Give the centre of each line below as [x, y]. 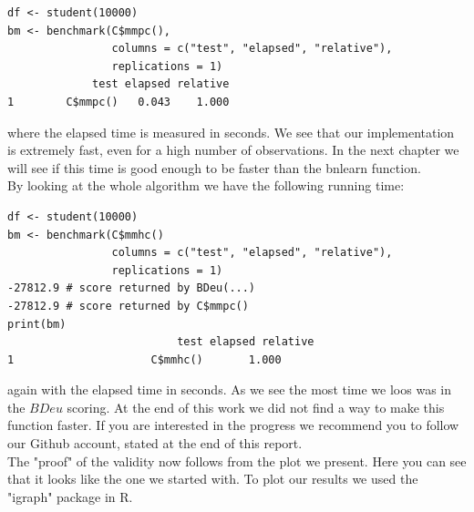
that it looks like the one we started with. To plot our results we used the [213, 479]
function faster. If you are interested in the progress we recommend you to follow [233, 425]
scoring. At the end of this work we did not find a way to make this [256, 407]
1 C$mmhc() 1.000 [144, 359]
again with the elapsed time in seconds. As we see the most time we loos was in [229, 389]
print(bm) [37, 324]
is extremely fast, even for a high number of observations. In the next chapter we [233, 150]
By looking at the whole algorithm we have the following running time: [206, 185]
